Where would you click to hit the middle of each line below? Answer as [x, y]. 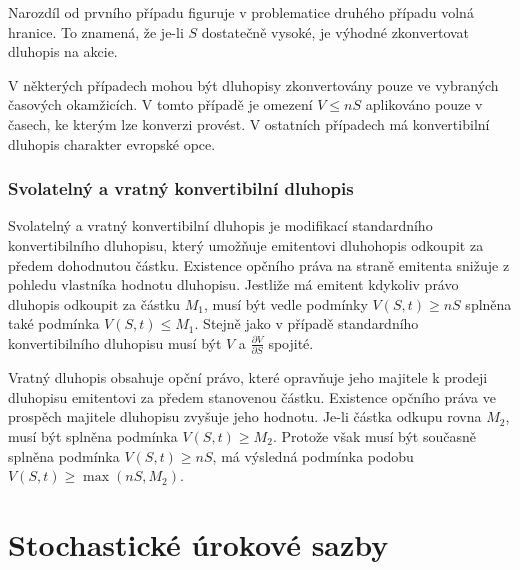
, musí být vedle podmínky [286, 303]
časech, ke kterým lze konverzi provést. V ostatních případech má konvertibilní [249, 123]
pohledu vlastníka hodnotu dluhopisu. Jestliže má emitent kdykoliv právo [233, 284]
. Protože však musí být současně [374, 436]
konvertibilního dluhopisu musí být [115, 342]
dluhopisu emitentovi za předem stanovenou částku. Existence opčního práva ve [252, 396]
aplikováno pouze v [424, 104]
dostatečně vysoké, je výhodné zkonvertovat [335, 31]
